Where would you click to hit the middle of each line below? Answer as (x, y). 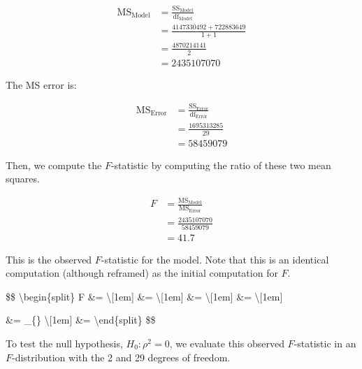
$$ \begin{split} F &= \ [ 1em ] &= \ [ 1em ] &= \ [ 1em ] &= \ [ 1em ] (144, 296)
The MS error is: (41, 84)
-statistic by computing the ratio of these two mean (221, 165)
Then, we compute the (54, 165)
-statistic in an (325, 343)
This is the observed (49, 259)
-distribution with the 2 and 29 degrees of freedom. (121, 357)
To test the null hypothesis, (64, 343)
